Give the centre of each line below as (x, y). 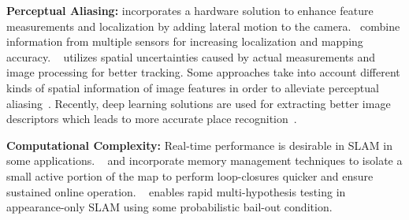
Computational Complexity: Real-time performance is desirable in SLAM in (199, 145)
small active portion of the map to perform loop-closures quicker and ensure (190, 175)
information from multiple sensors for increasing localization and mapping (185, 41)
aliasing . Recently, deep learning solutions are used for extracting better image (199, 103)
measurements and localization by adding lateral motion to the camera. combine (203, 26)
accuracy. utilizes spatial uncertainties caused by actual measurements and (191, 56)
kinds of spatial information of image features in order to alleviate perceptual (193, 87)
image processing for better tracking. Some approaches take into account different (203, 72)
